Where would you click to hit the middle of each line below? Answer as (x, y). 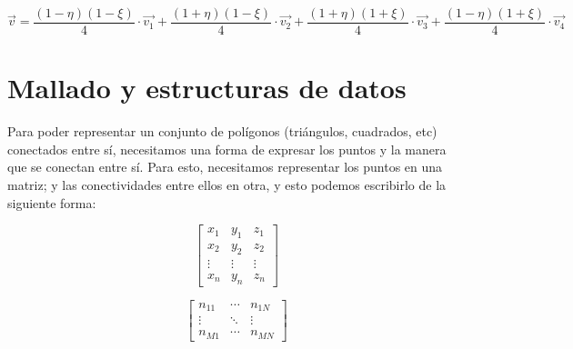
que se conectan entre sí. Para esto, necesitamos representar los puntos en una (225, 167)
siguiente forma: (52, 202)
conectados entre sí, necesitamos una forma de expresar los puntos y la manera (227, 149)
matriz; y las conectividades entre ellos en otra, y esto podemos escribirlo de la (227, 184)
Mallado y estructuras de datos (207, 88)
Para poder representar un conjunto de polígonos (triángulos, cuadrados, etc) (222, 131)
